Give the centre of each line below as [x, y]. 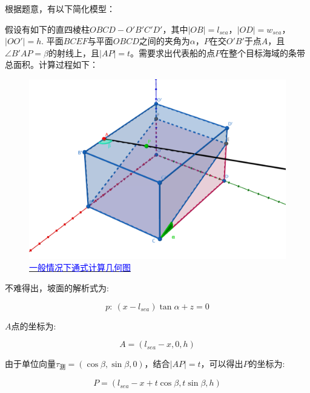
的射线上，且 [74, 52]
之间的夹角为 [164, 41]
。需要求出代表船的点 [173, 52]
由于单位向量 [30, 364]
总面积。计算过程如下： [51, 64]
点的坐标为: [34, 325]
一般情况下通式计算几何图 [80, 267]
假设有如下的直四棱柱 [47, 29]
